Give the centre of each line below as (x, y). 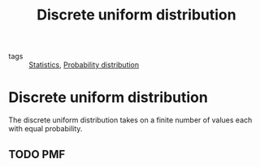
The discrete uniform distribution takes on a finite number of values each (130, 120)
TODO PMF (37, 154)
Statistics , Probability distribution (84, 65)
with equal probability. (45, 129)
